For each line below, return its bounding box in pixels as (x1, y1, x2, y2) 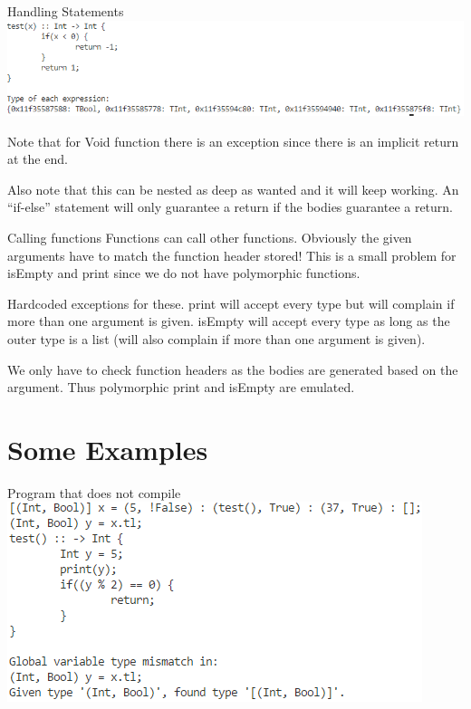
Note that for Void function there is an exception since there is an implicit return (7, 131, 459, 150)
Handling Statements (7, 2, 124, 20)
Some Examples (7, 430, 208, 467)
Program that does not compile (7, 483, 181, 502)
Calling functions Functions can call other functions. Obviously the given (7, 227, 412, 246)
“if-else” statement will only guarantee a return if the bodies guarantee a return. (7, 197, 454, 216)
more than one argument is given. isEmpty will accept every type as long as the (7, 311, 450, 331)
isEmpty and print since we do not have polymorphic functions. (7, 263, 360, 283)
